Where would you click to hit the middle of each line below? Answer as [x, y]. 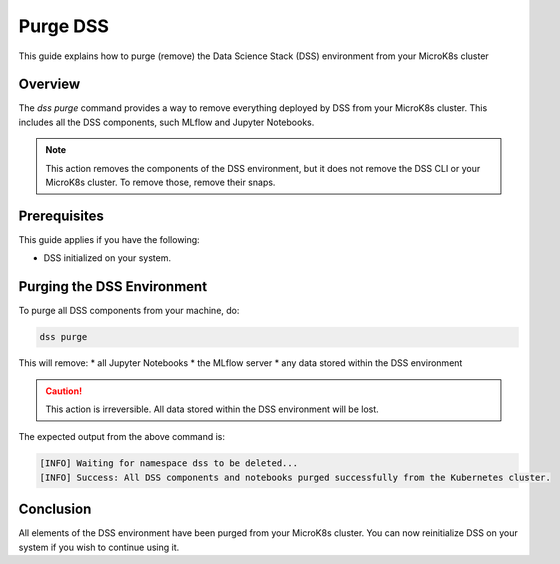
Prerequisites [61, 215]
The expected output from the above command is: [121, 437]
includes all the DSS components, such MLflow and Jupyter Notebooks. [166, 122]
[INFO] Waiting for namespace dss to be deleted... [169, 463]
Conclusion [55, 509]
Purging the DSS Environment [113, 286]
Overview [49, 84]
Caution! [64, 391]
